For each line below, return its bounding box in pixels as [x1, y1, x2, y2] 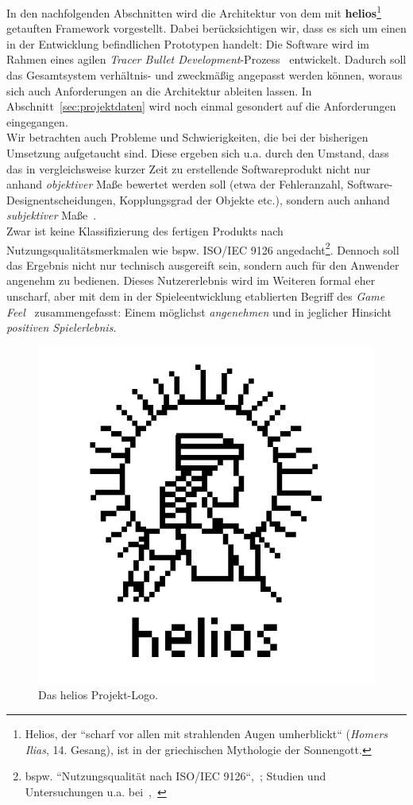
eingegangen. [6, 113, 68, 130]
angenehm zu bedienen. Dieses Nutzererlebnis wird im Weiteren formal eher [6, 272, 376, 289]
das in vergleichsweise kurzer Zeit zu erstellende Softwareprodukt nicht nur [6, 160, 371, 177]
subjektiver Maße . [6, 207, 97, 224]
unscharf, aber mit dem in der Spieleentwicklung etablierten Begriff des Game [6, 288, 385, 304]
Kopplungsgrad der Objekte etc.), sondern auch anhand [119, 191, 390, 208]
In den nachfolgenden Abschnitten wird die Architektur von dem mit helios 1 [6, 2, 381, 21]
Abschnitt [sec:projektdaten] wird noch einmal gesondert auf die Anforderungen [6, 98, 396, 115]
